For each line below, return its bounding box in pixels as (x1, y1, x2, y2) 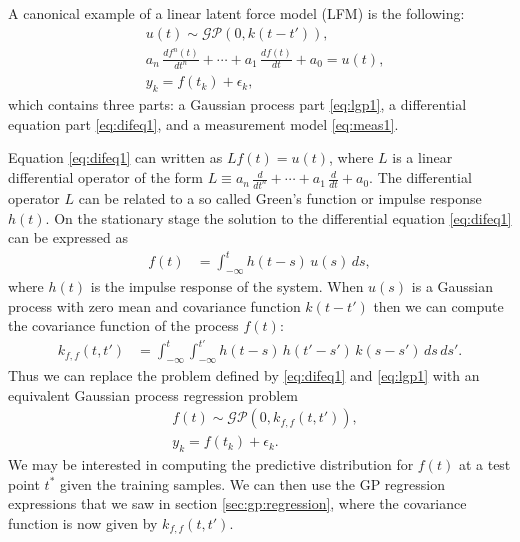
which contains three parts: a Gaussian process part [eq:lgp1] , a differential (8, 94, 467, 115)
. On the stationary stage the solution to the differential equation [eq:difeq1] (45, 207, 512, 228)
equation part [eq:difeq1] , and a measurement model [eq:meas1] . (8, 113, 399, 134)
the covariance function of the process (8, 315, 239, 336)
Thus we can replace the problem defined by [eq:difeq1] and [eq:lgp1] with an (8, 365, 480, 386)
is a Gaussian (411, 276, 494, 297)
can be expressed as (8, 227, 129, 248)
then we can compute (373, 295, 504, 316)
